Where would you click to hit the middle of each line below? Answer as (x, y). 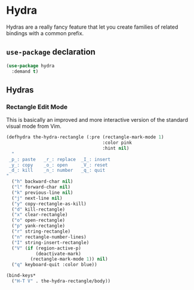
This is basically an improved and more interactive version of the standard (97, 120)
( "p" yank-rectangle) (39, 226)
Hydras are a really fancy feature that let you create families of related (92, 27)
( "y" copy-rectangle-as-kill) (49, 203)
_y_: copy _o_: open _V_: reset (58, 165)
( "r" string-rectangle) (41, 232)
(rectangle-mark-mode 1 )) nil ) (69, 259)
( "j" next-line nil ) (37, 198)
